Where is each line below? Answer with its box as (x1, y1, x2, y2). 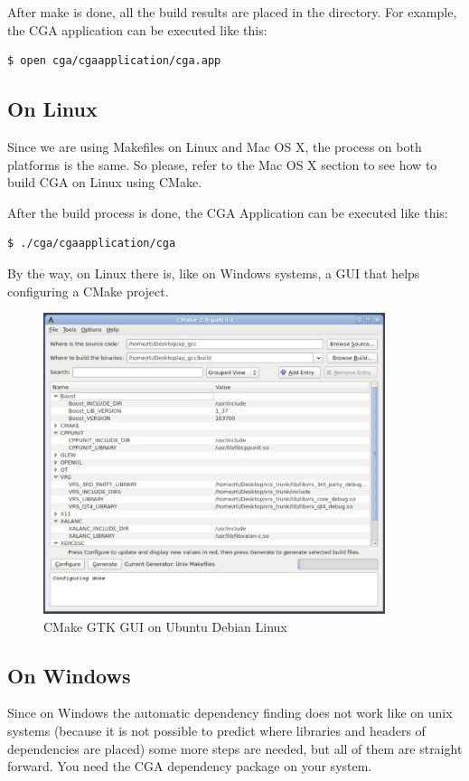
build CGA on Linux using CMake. (7, 173, 202, 192)
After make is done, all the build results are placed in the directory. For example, (7, 3, 457, 21)
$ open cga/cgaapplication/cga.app (7, 54, 221, 68)
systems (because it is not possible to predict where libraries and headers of (7, 721, 426, 740)
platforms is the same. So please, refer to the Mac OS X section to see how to (7, 155, 437, 174)
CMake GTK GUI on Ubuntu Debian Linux (43, 616, 287, 635)
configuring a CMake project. (7, 281, 169, 300)
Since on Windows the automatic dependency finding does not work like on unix (7, 703, 453, 722)
